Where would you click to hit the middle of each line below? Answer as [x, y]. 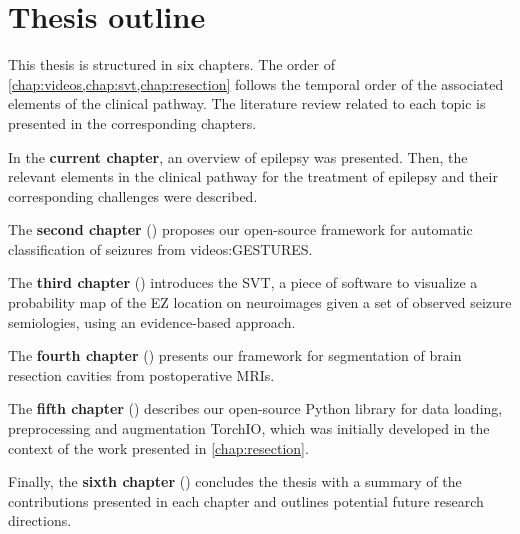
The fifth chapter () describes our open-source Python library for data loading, [255, 408]
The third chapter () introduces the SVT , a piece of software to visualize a [243, 282]
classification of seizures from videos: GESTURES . [160, 248]
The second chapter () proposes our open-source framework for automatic [240, 229]
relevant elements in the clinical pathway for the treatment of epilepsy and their [253, 176]
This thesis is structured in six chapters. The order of [171, 64]
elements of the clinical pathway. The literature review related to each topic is [247, 103]
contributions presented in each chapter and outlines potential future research [246, 500]
